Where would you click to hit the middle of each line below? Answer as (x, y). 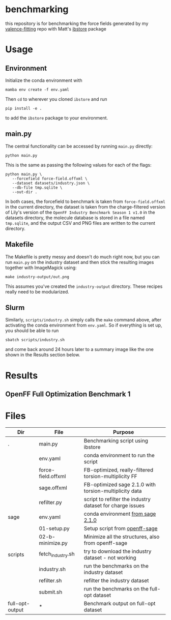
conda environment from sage (120, 514)
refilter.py (50, 502)
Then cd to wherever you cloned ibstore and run (56, 99)
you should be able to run (32, 331)
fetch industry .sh (57, 554)
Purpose (123, 432)
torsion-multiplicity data (113, 491)
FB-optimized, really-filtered (119, 470)
